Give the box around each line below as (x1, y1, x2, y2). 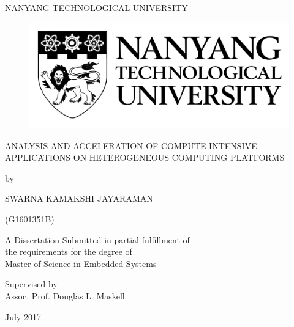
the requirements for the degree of (5, 245, 132, 258)
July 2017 (5, 310, 41, 323)
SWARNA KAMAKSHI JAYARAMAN (5, 192, 153, 205)
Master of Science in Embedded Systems (5, 257, 157, 270)
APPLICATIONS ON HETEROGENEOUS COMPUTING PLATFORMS (5, 151, 285, 164)
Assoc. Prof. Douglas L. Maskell (5, 290, 125, 303)
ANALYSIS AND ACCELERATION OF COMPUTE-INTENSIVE (5, 139, 257, 152)
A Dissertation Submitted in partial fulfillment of (5, 233, 190, 246)
